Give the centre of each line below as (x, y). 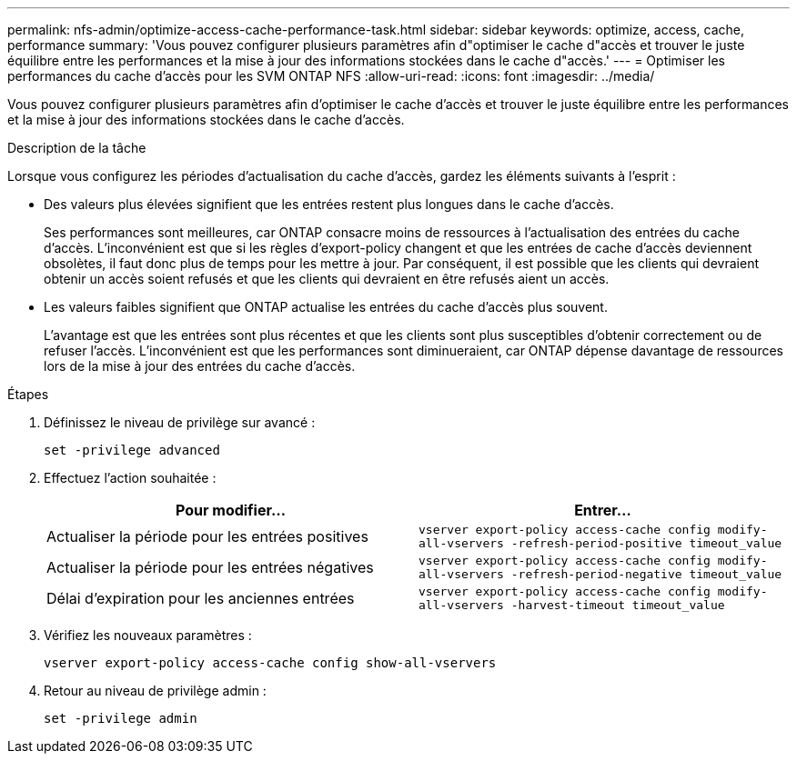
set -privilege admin (121, 718)
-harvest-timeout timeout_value (618, 605)
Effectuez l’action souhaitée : (130, 478)
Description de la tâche (77, 148)
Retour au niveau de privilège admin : (155, 691)
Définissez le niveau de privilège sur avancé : (180, 422)
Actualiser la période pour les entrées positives (207, 536)
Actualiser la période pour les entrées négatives (210, 567)
